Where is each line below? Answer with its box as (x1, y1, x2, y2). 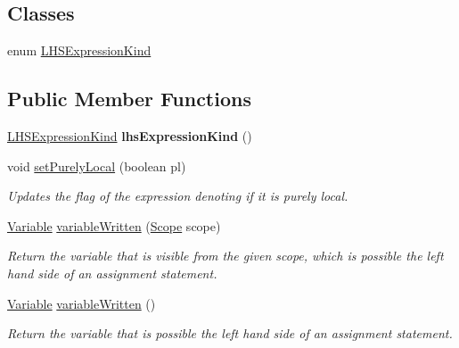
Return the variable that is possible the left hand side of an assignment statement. (7, 324, 453, 343)
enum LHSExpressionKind (7, 41, 152, 60)
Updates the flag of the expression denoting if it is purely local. (7, 186, 348, 205)
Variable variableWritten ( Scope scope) (7, 216, 221, 235)
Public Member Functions (7, 85, 251, 112)
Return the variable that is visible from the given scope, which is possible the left (7, 246, 444, 265)
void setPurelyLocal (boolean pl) (7, 156, 186, 175)
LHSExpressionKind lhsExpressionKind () (7, 127, 252, 145)
